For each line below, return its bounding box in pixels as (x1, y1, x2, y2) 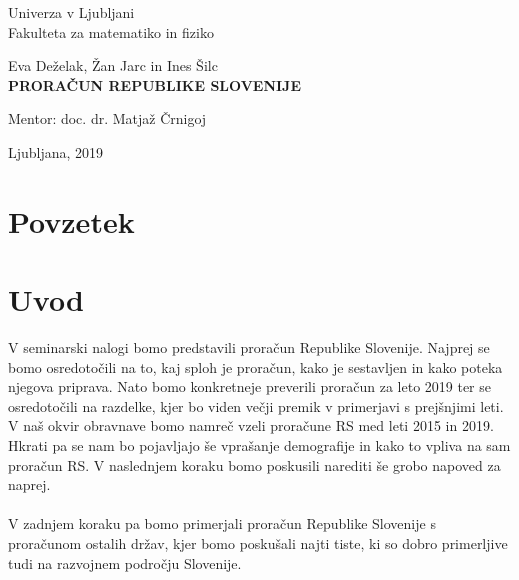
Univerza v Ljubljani (8, 2, 135, 22)
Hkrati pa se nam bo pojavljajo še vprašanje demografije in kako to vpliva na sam (8, 435, 511, 456)
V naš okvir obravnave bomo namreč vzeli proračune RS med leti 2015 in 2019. (8, 415, 494, 436)
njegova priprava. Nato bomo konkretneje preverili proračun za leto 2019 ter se (8, 376, 491, 397)
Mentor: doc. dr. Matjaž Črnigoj (8, 108, 207, 129)
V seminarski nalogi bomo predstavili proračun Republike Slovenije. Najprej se (8, 337, 490, 358)
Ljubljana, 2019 (8, 141, 104, 162)
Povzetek (8, 200, 135, 241)
